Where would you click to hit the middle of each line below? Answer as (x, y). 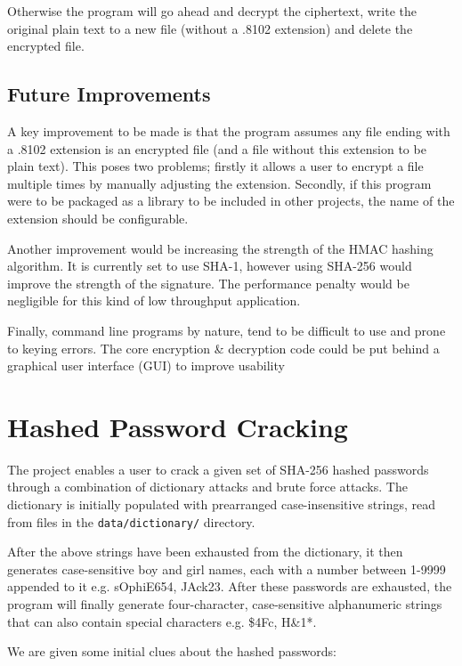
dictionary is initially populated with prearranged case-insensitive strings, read (222, 504)
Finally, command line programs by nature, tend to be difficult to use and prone (227, 330)
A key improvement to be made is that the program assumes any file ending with (229, 130)
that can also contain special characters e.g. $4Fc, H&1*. (162, 621)
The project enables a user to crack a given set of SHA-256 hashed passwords (218, 469)
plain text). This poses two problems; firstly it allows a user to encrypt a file (215, 166)
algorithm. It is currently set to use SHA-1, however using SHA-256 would (210, 266)
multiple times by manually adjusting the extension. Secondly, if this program (219, 183)
